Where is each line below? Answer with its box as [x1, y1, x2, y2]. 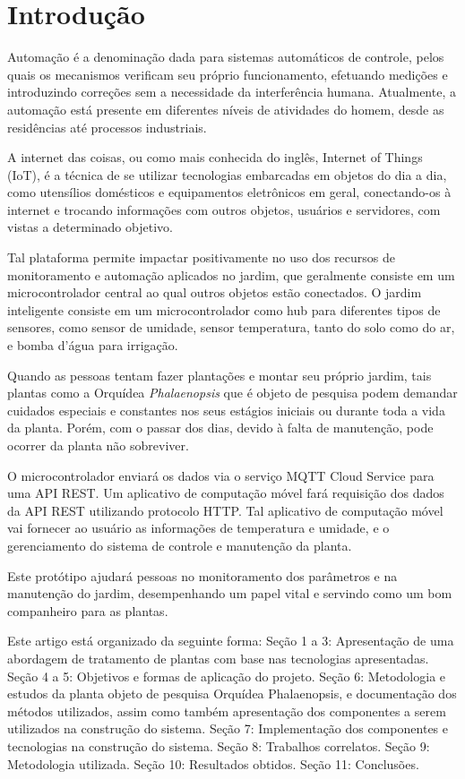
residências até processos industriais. [7, 117, 207, 136]
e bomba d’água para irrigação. [7, 336, 178, 355]
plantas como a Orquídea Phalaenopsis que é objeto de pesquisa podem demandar [7, 383, 458, 402]
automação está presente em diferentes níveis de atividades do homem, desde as [7, 99, 444, 118]
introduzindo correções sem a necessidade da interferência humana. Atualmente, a [7, 82, 456, 101]
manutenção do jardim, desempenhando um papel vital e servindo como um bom [7, 584, 452, 603]
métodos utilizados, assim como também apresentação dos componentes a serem [7, 701, 446, 720]
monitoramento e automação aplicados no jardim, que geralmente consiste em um [7, 265, 455, 284]
